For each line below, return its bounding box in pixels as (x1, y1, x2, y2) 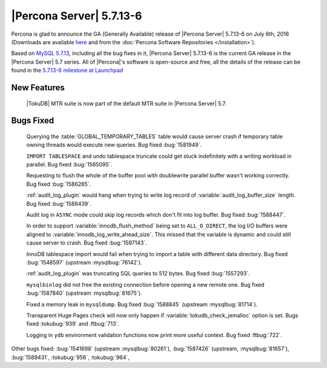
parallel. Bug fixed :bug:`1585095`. (26, 161, 112, 168)
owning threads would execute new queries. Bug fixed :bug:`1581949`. (26, 141, 202, 148)
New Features (11, 82, 65, 93)
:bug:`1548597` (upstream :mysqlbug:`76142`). (26, 259, 142, 266)
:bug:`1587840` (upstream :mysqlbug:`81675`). (26, 289, 142, 297)
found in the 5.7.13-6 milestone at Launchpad (11, 67, 124, 74)
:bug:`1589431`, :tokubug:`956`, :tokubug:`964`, (11, 353, 130, 361)
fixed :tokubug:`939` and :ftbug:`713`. (26, 320, 119, 327)
